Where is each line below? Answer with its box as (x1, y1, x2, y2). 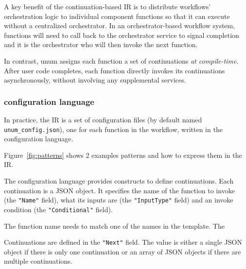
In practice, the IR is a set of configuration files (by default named (4, 114, 202, 124)
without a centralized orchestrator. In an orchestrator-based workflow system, (4, 20, 235, 31)
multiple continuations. (4, 256, 72, 266)
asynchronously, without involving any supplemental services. (4, 75, 186, 85)
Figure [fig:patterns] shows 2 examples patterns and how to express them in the (4, 150, 242, 160)
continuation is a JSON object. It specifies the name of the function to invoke (4, 185, 235, 195)
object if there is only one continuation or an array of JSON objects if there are (4, 246, 241, 256)
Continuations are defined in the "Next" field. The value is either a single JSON (4, 237, 242, 247)
